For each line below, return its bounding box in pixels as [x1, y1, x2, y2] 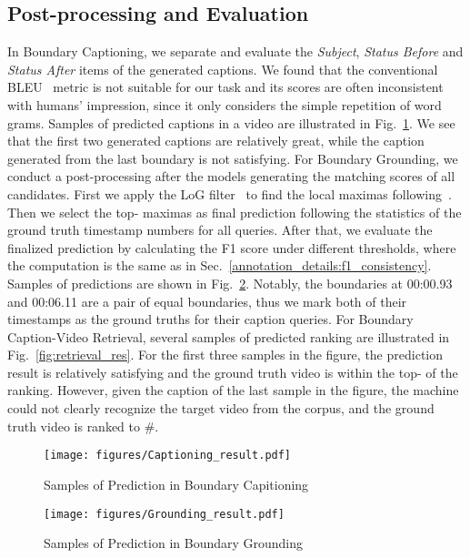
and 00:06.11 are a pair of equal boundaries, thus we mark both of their [7, 291, 407, 310]
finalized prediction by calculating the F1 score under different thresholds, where [7, 238, 456, 257]
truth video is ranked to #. [7, 416, 159, 435]
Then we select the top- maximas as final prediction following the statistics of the [7, 202, 462, 221]
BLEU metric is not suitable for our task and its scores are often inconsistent [7, 77, 444, 96]
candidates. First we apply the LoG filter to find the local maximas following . [7, 184, 452, 203]
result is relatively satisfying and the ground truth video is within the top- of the [7, 362, 458, 381]
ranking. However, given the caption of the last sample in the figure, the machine [7, 380, 459, 400]
